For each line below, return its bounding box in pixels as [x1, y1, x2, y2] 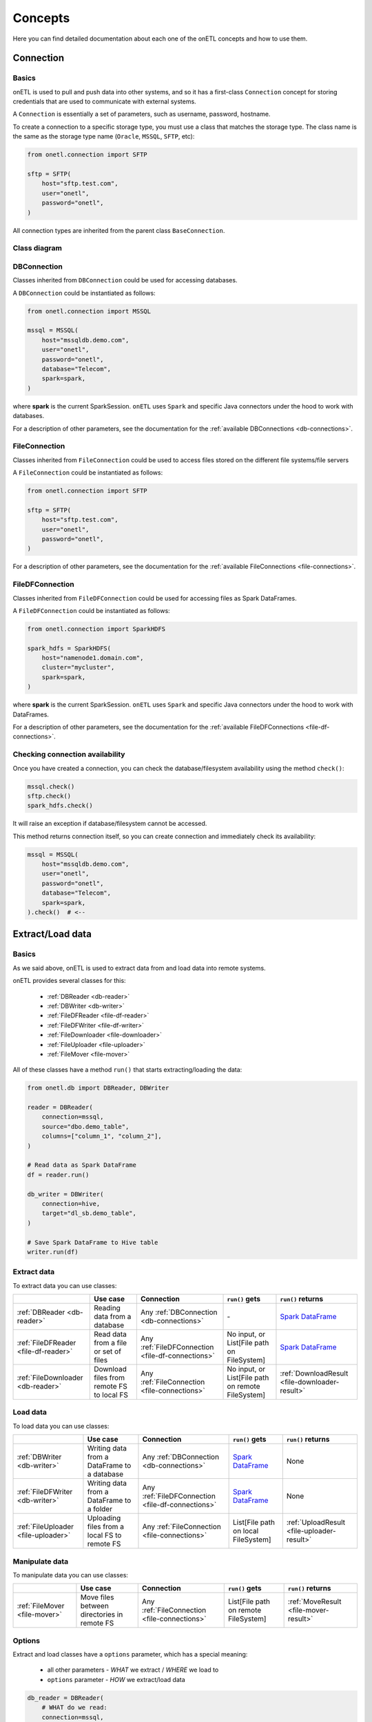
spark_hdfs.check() [27, 802, 93, 809]
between [80, 1601, 110, 1611]
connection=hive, [41, 1199, 101, 1207]
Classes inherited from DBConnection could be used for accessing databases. [12, 276, 238, 284]
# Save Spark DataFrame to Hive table [27, 1238, 158, 1246]
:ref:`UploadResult [286, 1517, 346, 1527]
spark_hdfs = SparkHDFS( [27, 644, 112, 652]
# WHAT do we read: [41, 1703, 108, 1712]
